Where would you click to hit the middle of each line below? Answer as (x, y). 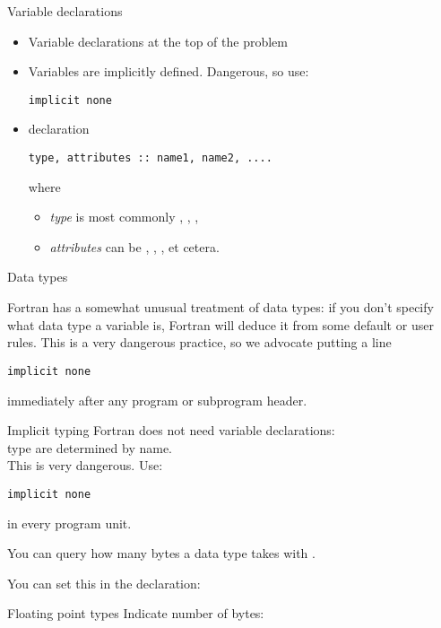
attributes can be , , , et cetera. (134, 246)
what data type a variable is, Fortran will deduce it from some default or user (220, 324)
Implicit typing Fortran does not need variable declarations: (171, 430)
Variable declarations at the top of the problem (158, 41)
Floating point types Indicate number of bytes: (136, 613)
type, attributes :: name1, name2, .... (150, 158)
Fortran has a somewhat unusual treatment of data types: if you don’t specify (220, 307)
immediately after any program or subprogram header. (157, 400)
